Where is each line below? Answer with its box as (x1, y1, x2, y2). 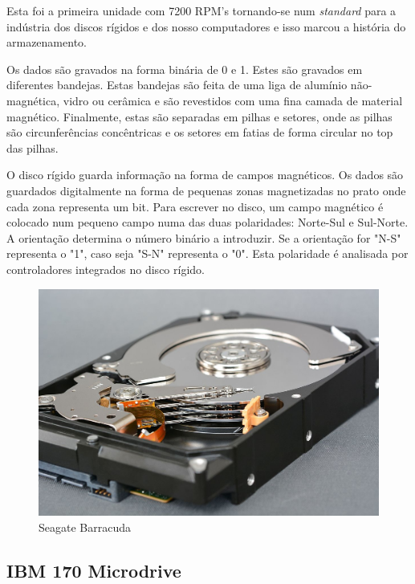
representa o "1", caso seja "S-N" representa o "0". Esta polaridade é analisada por (6, 245, 409, 262)
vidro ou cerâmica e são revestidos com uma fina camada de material (63, 92, 403, 108)
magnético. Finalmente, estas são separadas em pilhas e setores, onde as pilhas (6, 108, 393, 125)
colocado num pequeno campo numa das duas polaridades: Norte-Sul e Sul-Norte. (6, 214, 409, 231)
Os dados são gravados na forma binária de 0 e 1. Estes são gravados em (6, 60, 363, 77)
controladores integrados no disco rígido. (6, 260, 205, 277)
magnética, (6, 92, 60, 108)
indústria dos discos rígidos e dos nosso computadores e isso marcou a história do (6, 18, 406, 35)
